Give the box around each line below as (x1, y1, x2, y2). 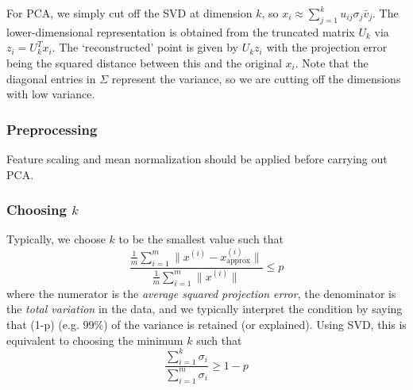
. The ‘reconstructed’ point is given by (52, 39, 238, 55)
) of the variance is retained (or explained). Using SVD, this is (103, 315, 407, 332)
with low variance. (6, 86, 95, 102)
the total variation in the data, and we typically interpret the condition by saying (6, 300, 403, 317)
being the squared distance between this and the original (6, 54, 282, 71)
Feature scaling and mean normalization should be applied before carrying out (6, 150, 388, 166)
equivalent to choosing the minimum (6, 331, 183, 348)
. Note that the (295, 54, 369, 71)
